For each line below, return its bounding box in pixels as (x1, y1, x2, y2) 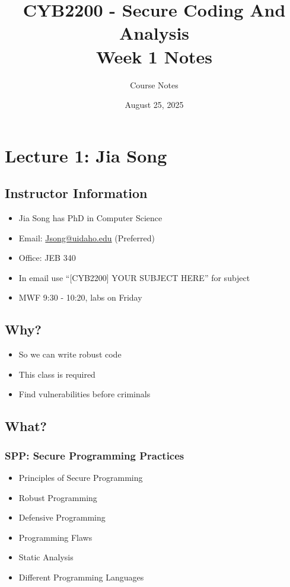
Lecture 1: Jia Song (5, 143, 167, 167)
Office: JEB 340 (18, 251, 76, 264)
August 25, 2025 (125, 98, 184, 111)
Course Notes (130, 78, 179, 91)
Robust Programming (18, 491, 97, 503)
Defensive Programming (18, 511, 106, 524)
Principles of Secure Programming (18, 471, 143, 484)
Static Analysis (18, 551, 74, 563)
